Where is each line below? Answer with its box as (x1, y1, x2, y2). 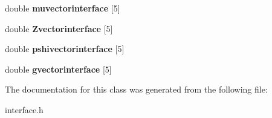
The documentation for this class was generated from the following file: (5, 83, 268, 96)
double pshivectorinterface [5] (5, 42, 125, 55)
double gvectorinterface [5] (5, 62, 112, 75)
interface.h (5, 103, 44, 116)
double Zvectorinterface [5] (5, 22, 113, 34)
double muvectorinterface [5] (5, 2, 120, 14)
